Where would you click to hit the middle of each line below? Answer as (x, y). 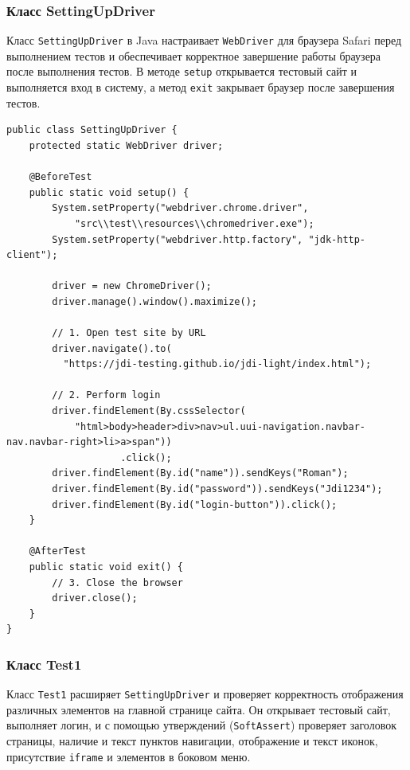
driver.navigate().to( (112, 348)
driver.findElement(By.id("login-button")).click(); (195, 504)
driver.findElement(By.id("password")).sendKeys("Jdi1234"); (217, 489)
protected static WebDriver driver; (126, 145)
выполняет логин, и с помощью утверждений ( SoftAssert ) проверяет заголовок (201, 725)
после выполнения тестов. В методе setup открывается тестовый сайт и (182, 71)
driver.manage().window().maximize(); (154, 301)
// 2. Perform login (106, 395)
